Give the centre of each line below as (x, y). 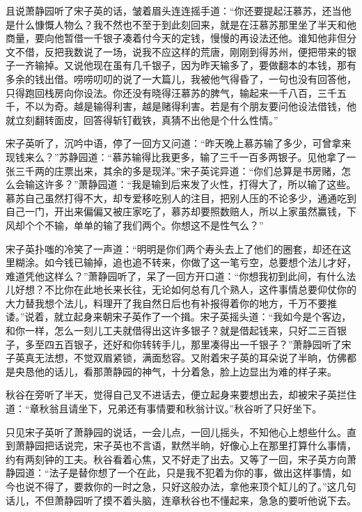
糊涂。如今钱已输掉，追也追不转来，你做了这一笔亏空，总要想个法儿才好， (186, 262)
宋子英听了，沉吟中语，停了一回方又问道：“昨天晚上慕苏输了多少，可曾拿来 (179, 143)
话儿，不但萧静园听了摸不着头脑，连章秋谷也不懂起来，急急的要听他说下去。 (181, 500)
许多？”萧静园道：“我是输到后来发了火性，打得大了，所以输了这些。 (200, 184)
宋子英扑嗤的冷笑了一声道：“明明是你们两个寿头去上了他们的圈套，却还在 (174, 248)
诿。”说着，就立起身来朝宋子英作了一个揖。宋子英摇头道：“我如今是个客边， (179, 317)
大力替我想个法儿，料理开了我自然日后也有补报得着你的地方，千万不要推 (171, 303)
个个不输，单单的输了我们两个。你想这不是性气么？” (144, 225)
